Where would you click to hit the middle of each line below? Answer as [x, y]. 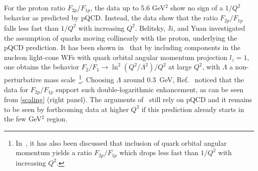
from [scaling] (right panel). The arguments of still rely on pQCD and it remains [128, 99]
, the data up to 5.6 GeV [128, 7]
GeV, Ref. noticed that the [202, 79]
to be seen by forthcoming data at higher [66, 109]
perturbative [23, 79]
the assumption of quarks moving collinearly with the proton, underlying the [121, 37]
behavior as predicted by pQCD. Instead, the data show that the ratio [111, 18]
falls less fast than [31, 28]
